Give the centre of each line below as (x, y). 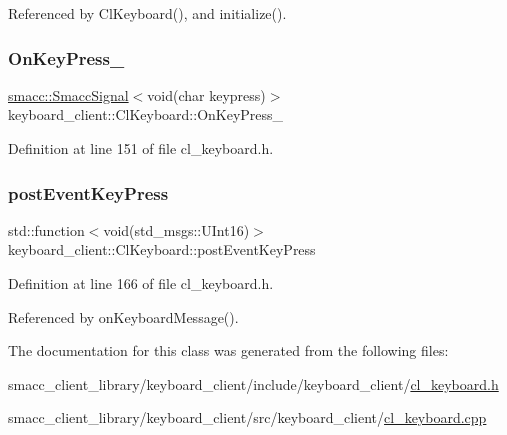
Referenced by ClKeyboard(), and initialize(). (147, 13)
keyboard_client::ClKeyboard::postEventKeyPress (162, 249)
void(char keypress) (206, 94)
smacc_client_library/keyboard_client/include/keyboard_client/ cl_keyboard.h (253, 383)
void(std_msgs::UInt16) (176, 229)
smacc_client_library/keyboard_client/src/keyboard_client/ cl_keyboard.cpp (247, 417)
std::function (46, 229)
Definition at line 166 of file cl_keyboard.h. (141, 283)
